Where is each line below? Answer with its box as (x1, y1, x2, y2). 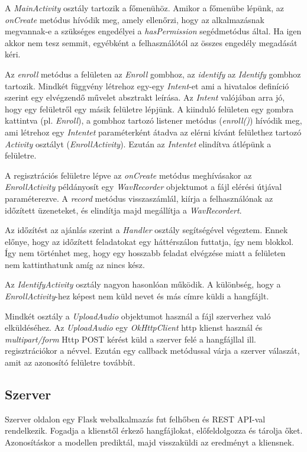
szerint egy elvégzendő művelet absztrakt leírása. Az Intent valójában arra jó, (5, 91, 285, 104)
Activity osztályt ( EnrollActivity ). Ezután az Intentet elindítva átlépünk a (5, 137, 272, 150)
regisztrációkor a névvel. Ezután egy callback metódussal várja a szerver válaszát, (5, 344, 300, 357)
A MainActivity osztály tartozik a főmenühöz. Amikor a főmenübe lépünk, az (5, 2, 285, 14)
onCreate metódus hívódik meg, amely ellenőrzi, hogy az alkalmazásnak (5, 13, 265, 25)
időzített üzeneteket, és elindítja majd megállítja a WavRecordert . (5, 204, 242, 216)
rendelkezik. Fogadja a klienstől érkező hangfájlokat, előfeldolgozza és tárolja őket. (5, 424, 303, 437)
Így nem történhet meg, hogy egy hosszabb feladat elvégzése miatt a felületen (5, 247, 286, 259)
